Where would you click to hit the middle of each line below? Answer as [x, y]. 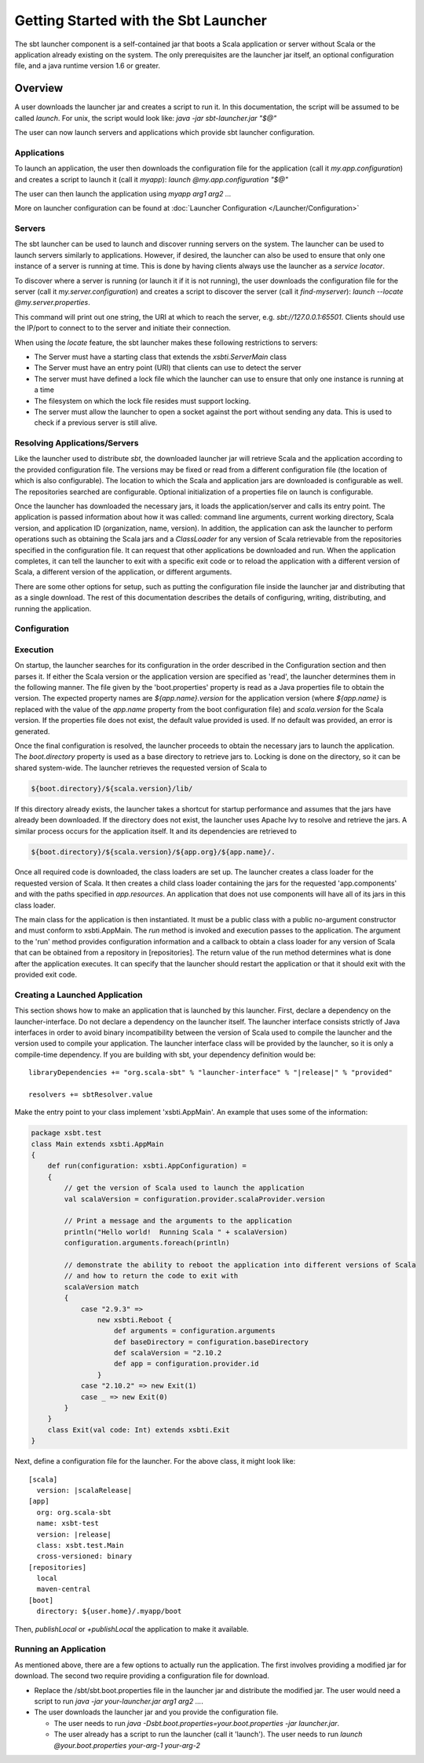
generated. [32, 731]
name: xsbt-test [68, 1523]
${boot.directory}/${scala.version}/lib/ [112, 788]
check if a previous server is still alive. [96, 423]
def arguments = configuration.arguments [195, 1331]
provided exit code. [46, 975]
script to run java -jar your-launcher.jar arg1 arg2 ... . [119, 1701]
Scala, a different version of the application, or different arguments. [123, 572]
